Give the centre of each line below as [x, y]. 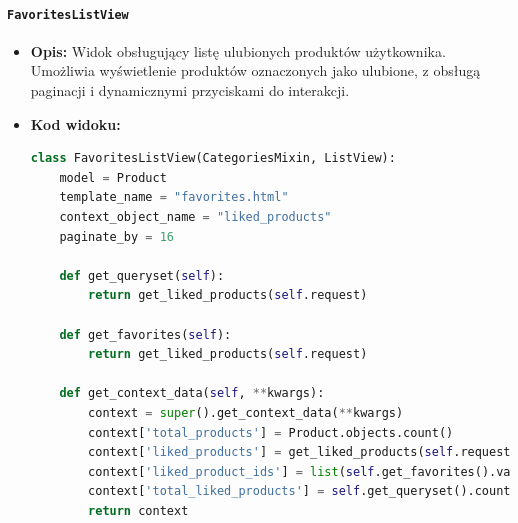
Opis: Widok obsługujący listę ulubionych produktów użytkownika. [238, 50]
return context [138, 510]
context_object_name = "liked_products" [195, 217]
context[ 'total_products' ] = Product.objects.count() [271, 432]
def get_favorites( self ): [145, 334]
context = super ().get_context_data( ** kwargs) [246, 412]
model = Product [113, 177]
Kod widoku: [75, 123]
